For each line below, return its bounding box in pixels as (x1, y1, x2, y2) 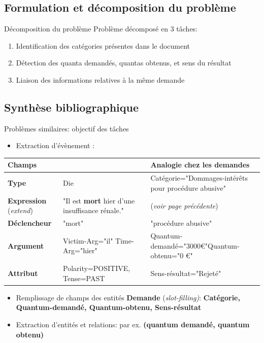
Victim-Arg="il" (63, 235, 113, 246)
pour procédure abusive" (150, 182, 226, 193)
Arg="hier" (63, 245, 97, 256)
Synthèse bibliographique (4, 99, 139, 115)
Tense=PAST (63, 272, 105, 283)
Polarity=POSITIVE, (63, 263, 130, 273)
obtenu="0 (150, 250, 184, 261)
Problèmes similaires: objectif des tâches (4, 123, 129, 133)
